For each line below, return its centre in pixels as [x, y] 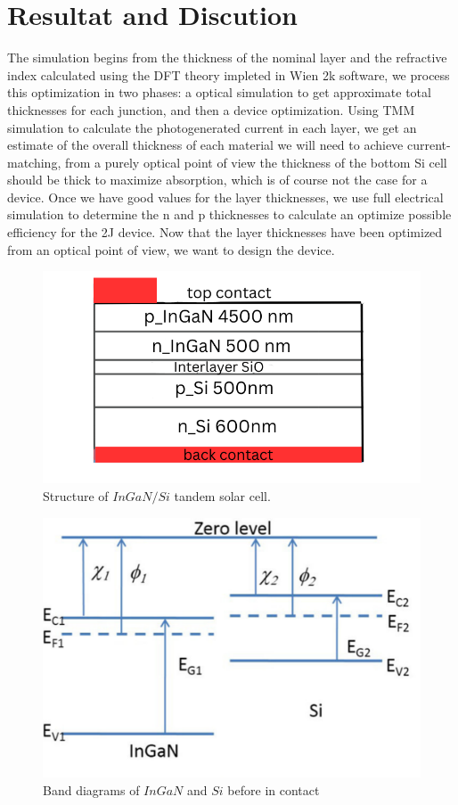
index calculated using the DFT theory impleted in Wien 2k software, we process [229, 74]
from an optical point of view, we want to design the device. [171, 249]
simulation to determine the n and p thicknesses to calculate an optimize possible [229, 214]
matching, [34, 162]
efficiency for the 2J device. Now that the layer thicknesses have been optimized [225, 232]
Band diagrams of [91, 789]
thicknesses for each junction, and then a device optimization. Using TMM [211, 109]
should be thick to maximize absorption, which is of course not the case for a [217, 180]
